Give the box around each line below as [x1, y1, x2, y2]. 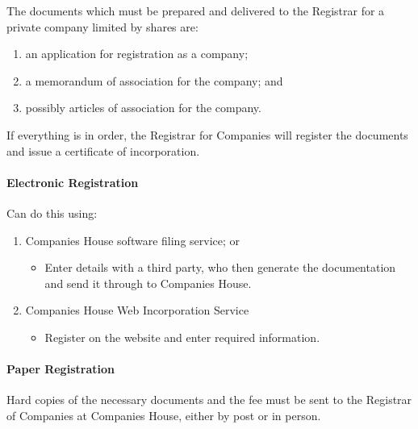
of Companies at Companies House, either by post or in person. [6, 406, 321, 423]
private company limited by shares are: [6, 18, 199, 35]
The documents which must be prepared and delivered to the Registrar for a [6, 2, 385, 19]
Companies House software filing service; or [25, 231, 240, 248]
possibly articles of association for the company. [25, 99, 261, 116]
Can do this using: [6, 204, 98, 221]
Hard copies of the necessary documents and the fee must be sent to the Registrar [6, 391, 412, 408]
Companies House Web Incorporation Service [25, 302, 249, 319]
